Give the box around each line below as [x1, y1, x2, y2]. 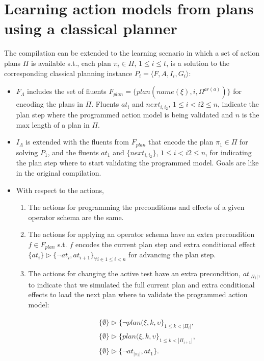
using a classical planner [4, 18, 177, 39]
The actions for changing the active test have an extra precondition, [28, 268, 241, 279]
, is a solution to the [166, 57, 229, 68]
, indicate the [218, 99, 259, 109]
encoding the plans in [16, 99, 83, 109]
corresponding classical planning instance [4, 67, 133, 78]
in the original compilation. [16, 167, 101, 178]
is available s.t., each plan [31, 57, 111, 68]
